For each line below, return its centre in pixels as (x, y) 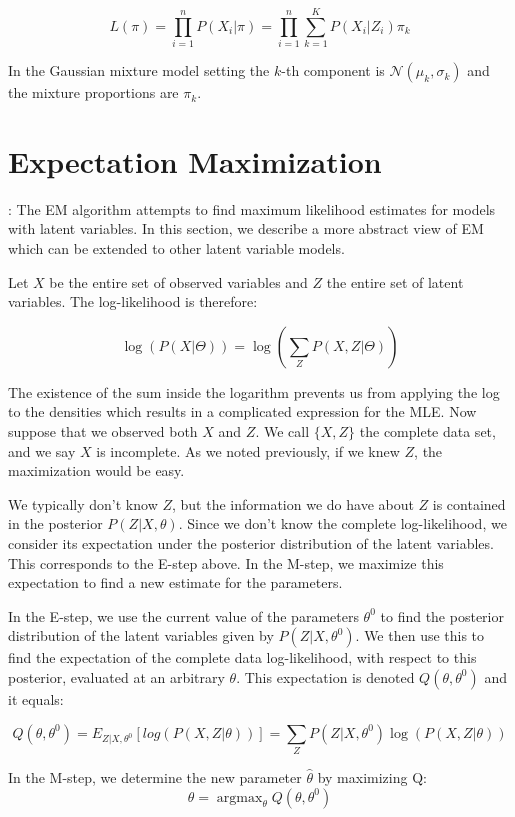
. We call (282, 431)
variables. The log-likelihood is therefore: (133, 301)
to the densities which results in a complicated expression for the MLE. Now (242, 411)
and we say (42, 450)
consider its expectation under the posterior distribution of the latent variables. (251, 542)
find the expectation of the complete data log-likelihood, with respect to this (242, 657)
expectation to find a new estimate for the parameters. (175, 582)
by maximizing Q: (372, 776)
